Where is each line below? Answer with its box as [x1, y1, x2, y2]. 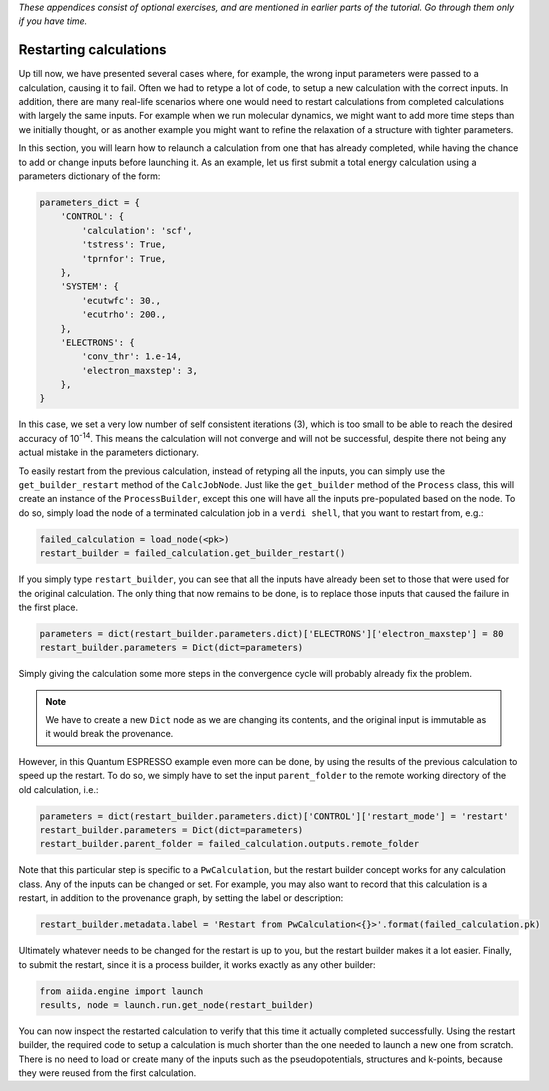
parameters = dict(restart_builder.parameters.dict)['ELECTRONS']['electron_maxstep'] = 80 [39, 628, 504, 639]
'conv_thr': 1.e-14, [81, 351, 183, 362]
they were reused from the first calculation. [18, 1067, 197, 1079]
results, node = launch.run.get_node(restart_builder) [39, 999, 314, 1010]
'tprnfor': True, [81, 253, 167, 264]
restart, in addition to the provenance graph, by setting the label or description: [18, 892, 344, 904]
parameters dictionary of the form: [18, 170, 161, 182]
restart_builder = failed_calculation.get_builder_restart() [39, 548, 346, 559]
